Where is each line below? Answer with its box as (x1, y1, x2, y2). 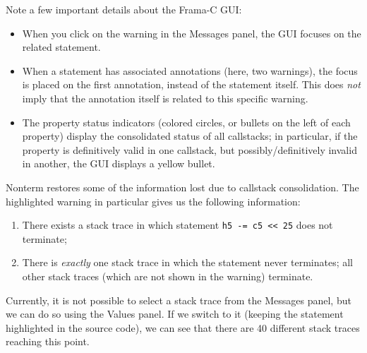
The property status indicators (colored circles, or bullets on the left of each (22, 114, 351, 129)
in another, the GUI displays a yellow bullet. (22, 156, 215, 171)
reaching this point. (6, 334, 90, 349)
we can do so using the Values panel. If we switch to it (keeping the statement (6, 306, 344, 321)
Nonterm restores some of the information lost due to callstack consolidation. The (6, 179, 359, 194)
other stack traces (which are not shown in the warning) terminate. (22, 268, 313, 283)
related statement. (22, 40, 101, 54)
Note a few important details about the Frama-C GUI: (6, 2, 242, 16)
